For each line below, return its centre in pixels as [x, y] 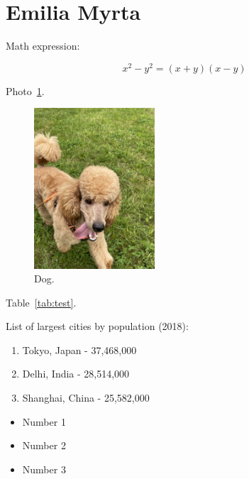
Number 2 [44, 445]
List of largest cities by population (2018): [97, 326]
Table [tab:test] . [41, 302]
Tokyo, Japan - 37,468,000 [79, 349]
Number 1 [44, 421]
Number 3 [44, 469]
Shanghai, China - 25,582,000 [86, 398]
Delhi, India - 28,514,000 [76, 374]
